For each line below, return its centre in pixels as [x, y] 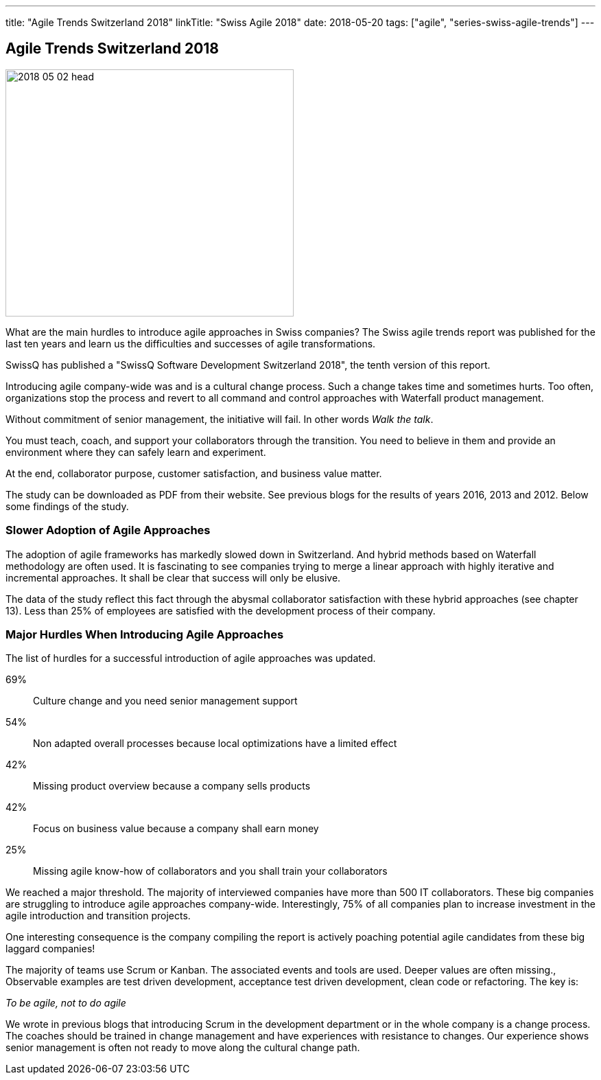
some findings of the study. [67, 506]
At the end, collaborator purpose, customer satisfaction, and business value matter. [194, 473]
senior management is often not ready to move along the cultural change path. [183, 1048]
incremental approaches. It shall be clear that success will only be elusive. [173, 577]
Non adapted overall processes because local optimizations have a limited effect [215, 744]
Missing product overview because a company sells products [172, 786]
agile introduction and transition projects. [98, 916]
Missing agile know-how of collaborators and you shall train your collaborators [210, 871]
